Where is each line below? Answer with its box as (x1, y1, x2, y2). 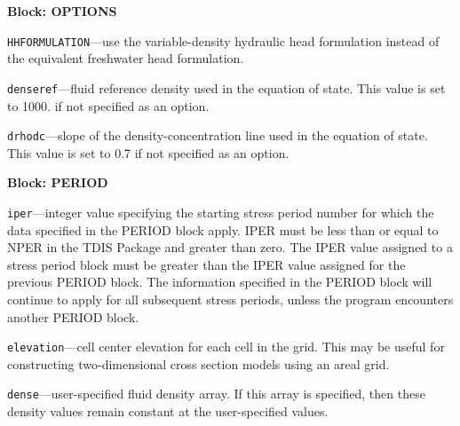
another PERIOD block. (7, 307, 139, 326)
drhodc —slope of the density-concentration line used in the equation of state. (7, 126, 428, 145)
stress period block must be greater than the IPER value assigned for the (7, 255, 406, 273)
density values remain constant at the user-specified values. (7, 402, 329, 421)
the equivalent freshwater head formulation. (7, 49, 244, 67)
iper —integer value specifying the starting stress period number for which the (7, 202, 434, 221)
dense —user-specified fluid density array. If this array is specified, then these (7, 384, 425, 403)
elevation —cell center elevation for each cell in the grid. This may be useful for (7, 337, 445, 356)
